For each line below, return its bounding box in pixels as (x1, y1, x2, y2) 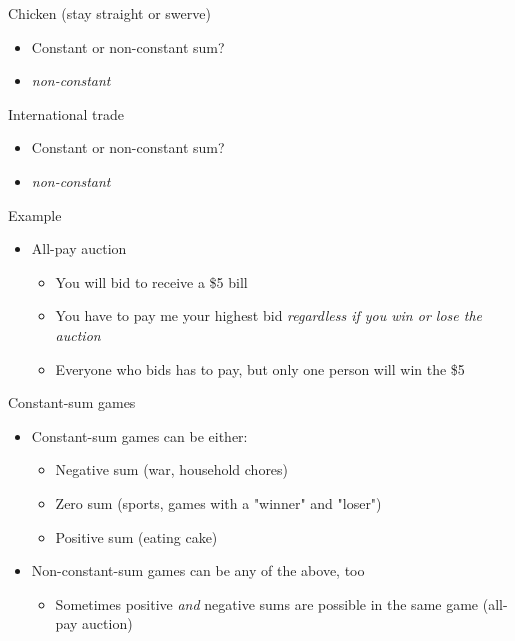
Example (8, 204, 62, 225)
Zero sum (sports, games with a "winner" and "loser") (55, 492, 382, 513)
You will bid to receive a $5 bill (55, 271, 248, 292)
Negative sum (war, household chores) (55, 459, 289, 480)
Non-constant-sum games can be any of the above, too (31, 560, 365, 581)
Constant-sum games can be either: (31, 425, 248, 446)
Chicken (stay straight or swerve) (8, 3, 211, 23)
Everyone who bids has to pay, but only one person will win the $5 (55, 358, 465, 379)
